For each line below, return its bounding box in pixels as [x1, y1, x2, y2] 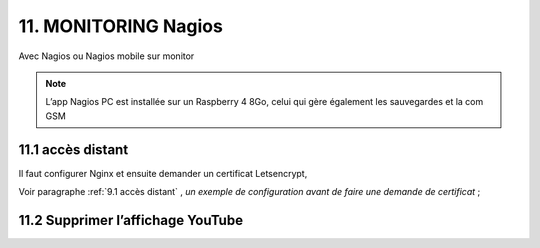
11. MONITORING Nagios [18, 15, 224, 37]
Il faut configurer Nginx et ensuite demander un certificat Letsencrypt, [18, 167, 308, 179]
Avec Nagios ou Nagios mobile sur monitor [18, 50, 195, 62]
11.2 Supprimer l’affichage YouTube [18, 211, 244, 229]
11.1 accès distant [18, 141, 129, 158]
